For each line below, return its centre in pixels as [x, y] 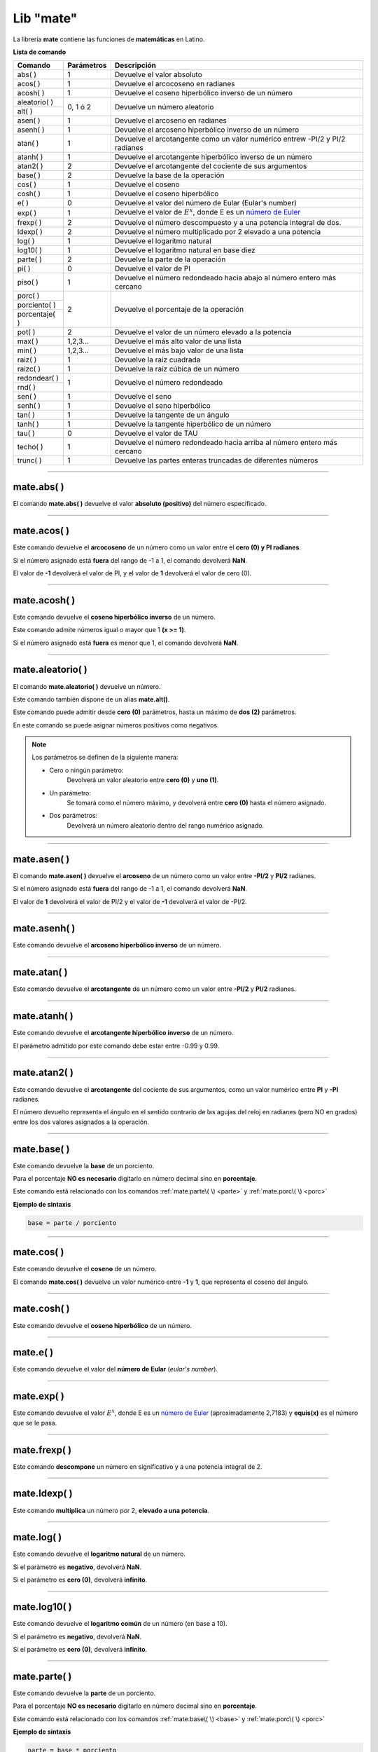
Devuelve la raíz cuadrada [157, 360]
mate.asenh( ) [44, 929]
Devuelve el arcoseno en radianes [171, 121]
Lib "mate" [45, 18]
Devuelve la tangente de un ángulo [172, 415]
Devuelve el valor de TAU [156, 433]
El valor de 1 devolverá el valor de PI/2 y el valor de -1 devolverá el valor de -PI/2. [130, 901]
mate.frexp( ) [42, 1450]
